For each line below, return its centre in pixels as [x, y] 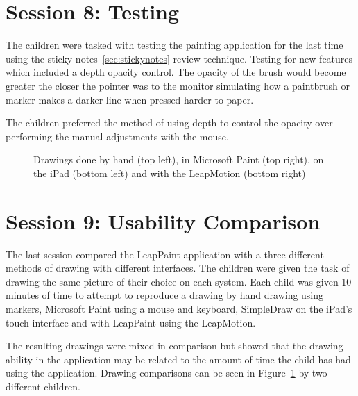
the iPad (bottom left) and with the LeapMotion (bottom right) [170, 173]
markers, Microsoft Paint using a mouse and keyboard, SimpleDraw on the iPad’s [179, 308]
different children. [43, 386]
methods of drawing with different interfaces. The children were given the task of [178, 268]
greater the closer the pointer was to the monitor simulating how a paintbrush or [178, 85]
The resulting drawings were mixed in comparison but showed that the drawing [174, 346]
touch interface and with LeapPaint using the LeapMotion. [131, 322]
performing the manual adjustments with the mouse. [117, 136]
